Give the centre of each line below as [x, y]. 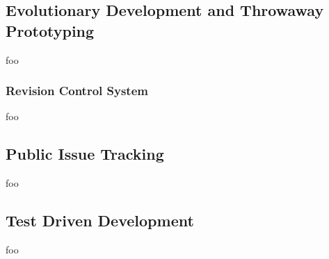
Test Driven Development [100, 220]
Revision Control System [77, 91]
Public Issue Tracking [85, 154]
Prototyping [50, 30]
